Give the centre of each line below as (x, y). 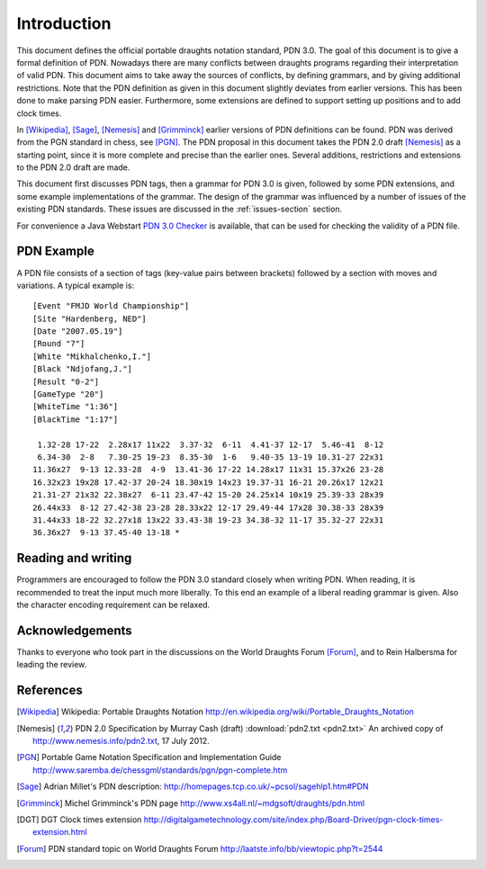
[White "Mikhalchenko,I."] (92, 356)
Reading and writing (74, 558)
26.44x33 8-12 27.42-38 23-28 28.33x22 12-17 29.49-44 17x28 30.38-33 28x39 (208, 507)
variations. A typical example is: (76, 285)
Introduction (64, 23)
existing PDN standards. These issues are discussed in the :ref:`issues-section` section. (179, 209)
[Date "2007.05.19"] (78, 331)
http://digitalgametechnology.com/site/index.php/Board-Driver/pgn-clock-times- (293, 820)
